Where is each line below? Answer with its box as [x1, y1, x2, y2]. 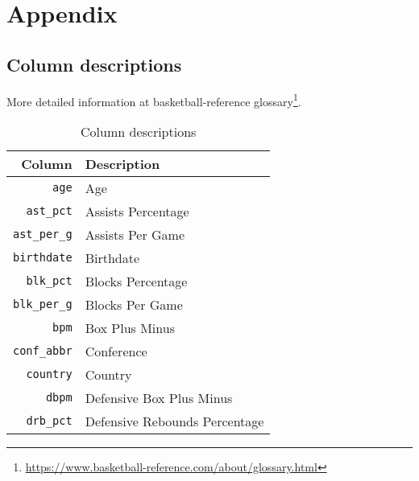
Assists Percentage [85, 201, 189, 220]
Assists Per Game [85, 224, 185, 244]
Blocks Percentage [85, 271, 188, 290]
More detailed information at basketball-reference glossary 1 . [6, 90, 301, 109]
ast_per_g [13, 228, 73, 241]
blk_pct [26, 274, 73, 288]
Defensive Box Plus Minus [85, 388, 233, 407]
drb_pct [26, 414, 73, 428]
